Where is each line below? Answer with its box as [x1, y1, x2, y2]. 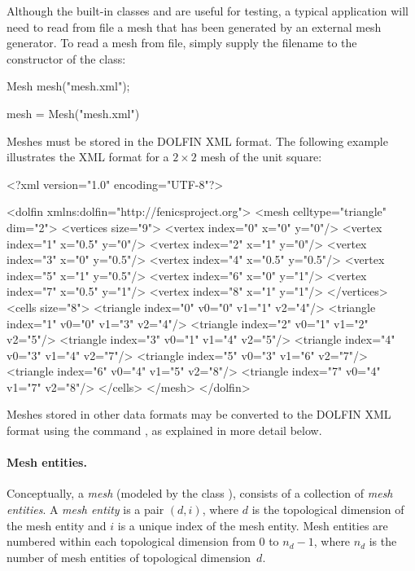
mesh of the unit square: [200, 148, 322, 165]
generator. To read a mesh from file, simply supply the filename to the [7, 34, 357, 51]
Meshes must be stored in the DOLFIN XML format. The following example [7, 132, 388, 149]
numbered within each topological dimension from [7, 533, 256, 550]
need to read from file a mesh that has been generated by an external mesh [7, 18, 382, 35]
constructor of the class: [7, 50, 126, 67]
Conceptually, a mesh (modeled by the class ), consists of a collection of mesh [7, 485, 393, 502]
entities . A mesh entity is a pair [7, 501, 164, 518]
